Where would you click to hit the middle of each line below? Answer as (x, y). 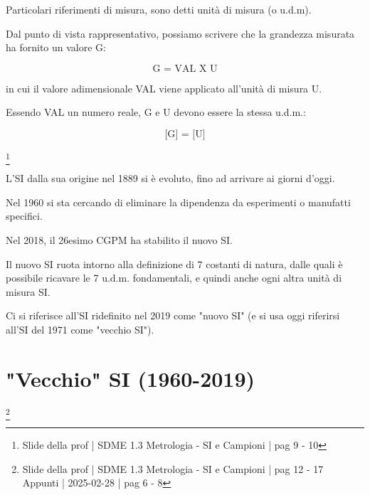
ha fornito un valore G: (56, 47)
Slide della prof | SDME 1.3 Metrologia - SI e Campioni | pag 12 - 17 (173, 468)
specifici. (24, 216)
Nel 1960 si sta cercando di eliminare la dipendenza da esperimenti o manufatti (178, 202)
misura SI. (28, 291)
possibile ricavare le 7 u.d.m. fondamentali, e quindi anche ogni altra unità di (174, 278)
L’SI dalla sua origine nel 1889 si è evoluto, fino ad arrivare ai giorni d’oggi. (170, 178)
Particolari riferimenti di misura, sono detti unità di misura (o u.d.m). (159, 9)
